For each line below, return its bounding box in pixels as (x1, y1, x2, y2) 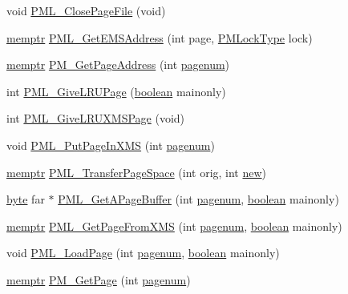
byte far (6, 191, 45, 207)
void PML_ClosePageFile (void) (6, 2, 166, 18)
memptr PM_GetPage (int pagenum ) (6, 271, 191, 288)
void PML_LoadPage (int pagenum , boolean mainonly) (6, 244, 280, 261)
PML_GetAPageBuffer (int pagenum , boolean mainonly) (58, 191, 339, 207)
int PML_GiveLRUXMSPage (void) (6, 110, 185, 127)
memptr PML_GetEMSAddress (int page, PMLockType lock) (6, 29, 313, 46)
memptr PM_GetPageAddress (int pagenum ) (6, 56, 230, 73)
